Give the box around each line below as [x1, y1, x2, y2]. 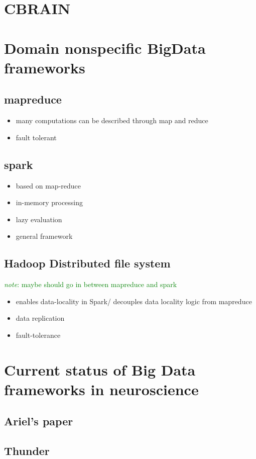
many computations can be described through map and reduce [16, 115, 208, 126]
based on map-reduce [16, 180, 81, 191]
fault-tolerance [16, 329, 61, 340]
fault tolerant [16, 132, 57, 142]
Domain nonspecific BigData [4, 37, 206, 58]
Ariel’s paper [4, 413, 73, 429]
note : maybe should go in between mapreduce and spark [4, 279, 177, 290]
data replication [16, 313, 65, 323]
